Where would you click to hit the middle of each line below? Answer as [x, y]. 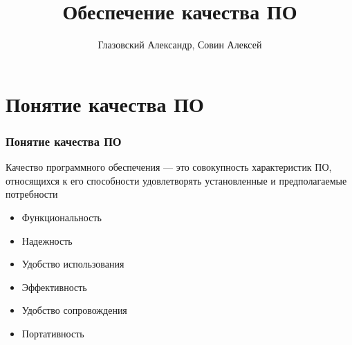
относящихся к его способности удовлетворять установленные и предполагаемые [176, 180]
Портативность [53, 333]
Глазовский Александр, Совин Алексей [180, 45]
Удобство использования [73, 264]
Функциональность [62, 217]
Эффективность [54, 287]
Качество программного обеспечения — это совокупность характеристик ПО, [169, 167]
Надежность [47, 240]
